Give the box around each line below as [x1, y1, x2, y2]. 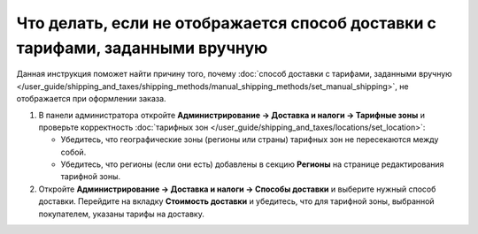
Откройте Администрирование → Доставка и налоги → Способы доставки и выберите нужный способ [38, 184, 436, 194]
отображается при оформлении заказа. [16, 94, 167, 104]
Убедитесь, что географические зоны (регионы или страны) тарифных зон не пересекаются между [60, 134, 439, 145]
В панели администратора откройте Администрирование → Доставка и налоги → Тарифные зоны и [38, 109, 425, 120]
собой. [60, 147, 87, 157]
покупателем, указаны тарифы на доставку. [38, 208, 205, 219]
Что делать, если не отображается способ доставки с [16, 13, 437, 33]
